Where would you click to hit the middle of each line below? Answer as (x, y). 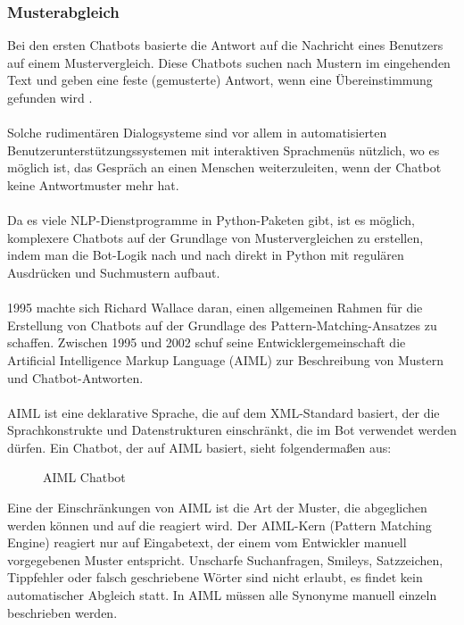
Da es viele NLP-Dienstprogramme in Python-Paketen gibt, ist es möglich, (211, 220)
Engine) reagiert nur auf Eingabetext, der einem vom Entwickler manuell (207, 542)
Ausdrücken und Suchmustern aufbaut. (114, 272)
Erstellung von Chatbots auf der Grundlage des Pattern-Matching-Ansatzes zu (222, 325)
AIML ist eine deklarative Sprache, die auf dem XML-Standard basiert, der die (224, 412)
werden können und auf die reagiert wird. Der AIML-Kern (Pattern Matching (220, 525)
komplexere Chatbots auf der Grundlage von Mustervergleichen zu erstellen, (215, 237)
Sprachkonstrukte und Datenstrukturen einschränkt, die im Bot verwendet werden (232, 430)
